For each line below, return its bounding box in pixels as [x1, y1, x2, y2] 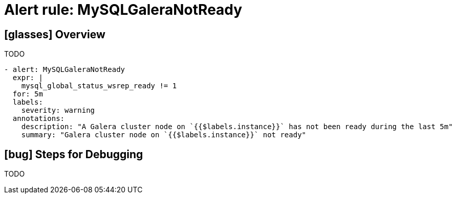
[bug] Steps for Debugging [4, 147, 143, 161]
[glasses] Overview [4, 28, 105, 41]
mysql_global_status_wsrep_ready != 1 [21, 82, 177, 90]
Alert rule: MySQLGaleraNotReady [4, 1, 243, 18]
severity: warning [21, 106, 95, 115]
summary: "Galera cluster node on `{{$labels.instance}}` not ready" [21, 131, 307, 139]
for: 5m [12, 90, 43, 98]
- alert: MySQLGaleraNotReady [4, 65, 125, 74]
